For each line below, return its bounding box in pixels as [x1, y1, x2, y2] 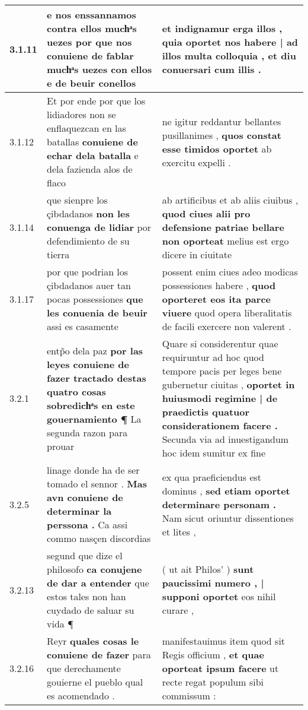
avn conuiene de [47, 490, 123, 504]
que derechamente [47, 661, 121, 675]
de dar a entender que [47, 576, 149, 589]
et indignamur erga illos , [162, 21, 283, 35]
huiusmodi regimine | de [162, 391, 278, 405]
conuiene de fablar [47, 49, 134, 62]
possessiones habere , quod [162, 278, 276, 292]
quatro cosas [47, 384, 106, 398]
